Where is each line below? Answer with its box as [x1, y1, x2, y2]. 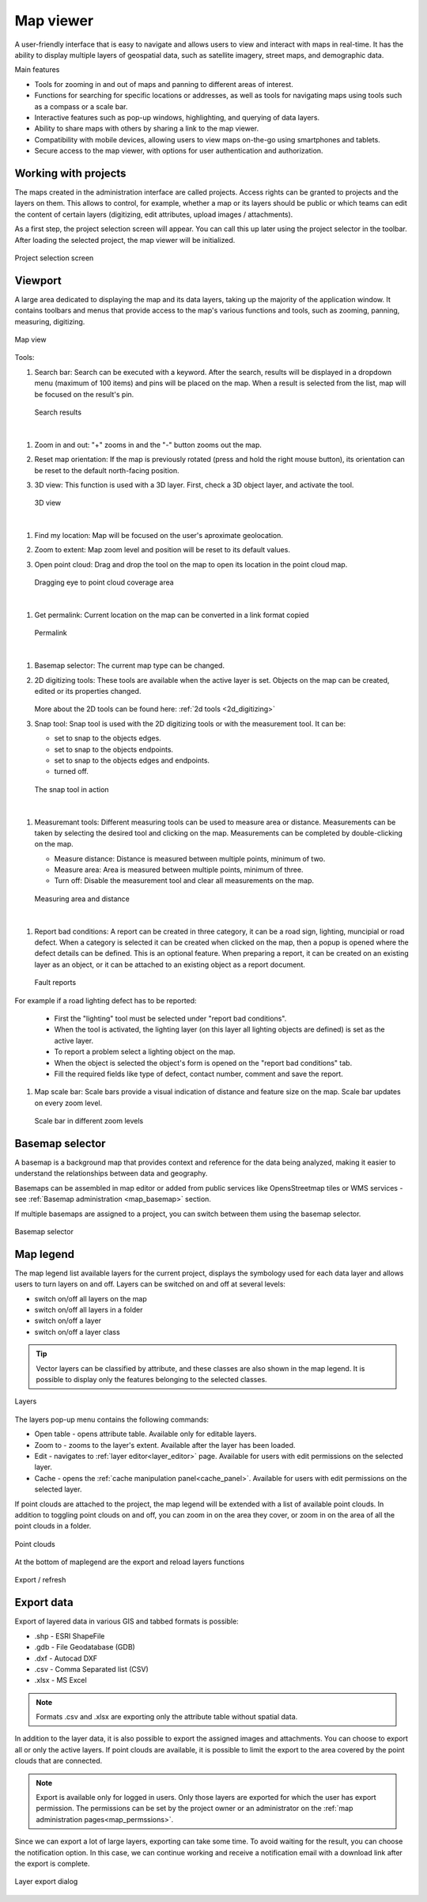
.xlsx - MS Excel [34, 1676, 87, 1685]
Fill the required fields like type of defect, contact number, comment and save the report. [54, 1069, 343, 1078]
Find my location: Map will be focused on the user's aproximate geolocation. [34, 531, 284, 540]
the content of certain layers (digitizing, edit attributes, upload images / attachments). [14, 210, 293, 219]
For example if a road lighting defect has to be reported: [14, 995, 197, 1005]
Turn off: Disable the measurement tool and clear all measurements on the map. [54, 876, 315, 885]
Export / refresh [14, 1575, 66, 1585]
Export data [14, 1596, 74, 1609]
